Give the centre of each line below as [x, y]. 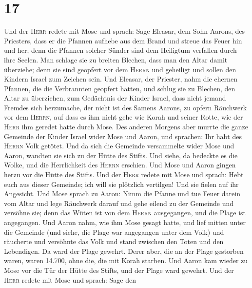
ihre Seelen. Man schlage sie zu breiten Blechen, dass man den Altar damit [116, 59]
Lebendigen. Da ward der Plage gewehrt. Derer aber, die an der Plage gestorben [124, 251]
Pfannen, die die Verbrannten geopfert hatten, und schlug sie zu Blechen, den [120, 88]
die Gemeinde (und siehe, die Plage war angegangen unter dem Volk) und [114, 232]
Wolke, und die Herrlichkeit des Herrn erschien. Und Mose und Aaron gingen [120, 165]
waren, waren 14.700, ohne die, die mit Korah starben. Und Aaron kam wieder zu [126, 260]
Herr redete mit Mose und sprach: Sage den [70, 279]
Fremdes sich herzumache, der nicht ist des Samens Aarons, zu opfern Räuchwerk [126, 107]
